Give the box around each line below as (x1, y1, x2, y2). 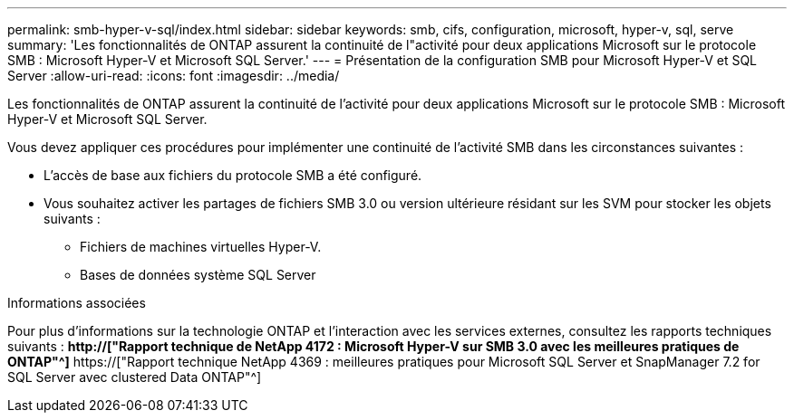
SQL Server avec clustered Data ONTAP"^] (7, 369, 262, 385)
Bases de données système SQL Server (80, 267, 316, 282)
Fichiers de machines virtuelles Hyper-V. (80, 239, 322, 254)
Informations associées (7, 295, 146, 310)
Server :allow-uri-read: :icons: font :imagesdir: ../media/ (7, 68, 340, 83)
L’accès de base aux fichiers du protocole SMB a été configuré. (44, 167, 422, 183)
